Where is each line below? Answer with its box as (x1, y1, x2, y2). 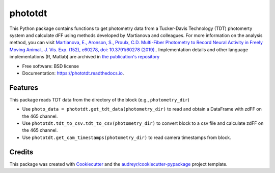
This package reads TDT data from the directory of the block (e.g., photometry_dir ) (9, 96, 189, 102)
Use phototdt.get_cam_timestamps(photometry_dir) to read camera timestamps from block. (22, 134, 231, 141)
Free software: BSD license (22, 63, 79, 69)
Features (9, 83, 38, 92)
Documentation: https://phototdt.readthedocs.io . (22, 70, 124, 76)
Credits (9, 148, 34, 156)
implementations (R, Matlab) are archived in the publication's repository (9, 54, 160, 60)
